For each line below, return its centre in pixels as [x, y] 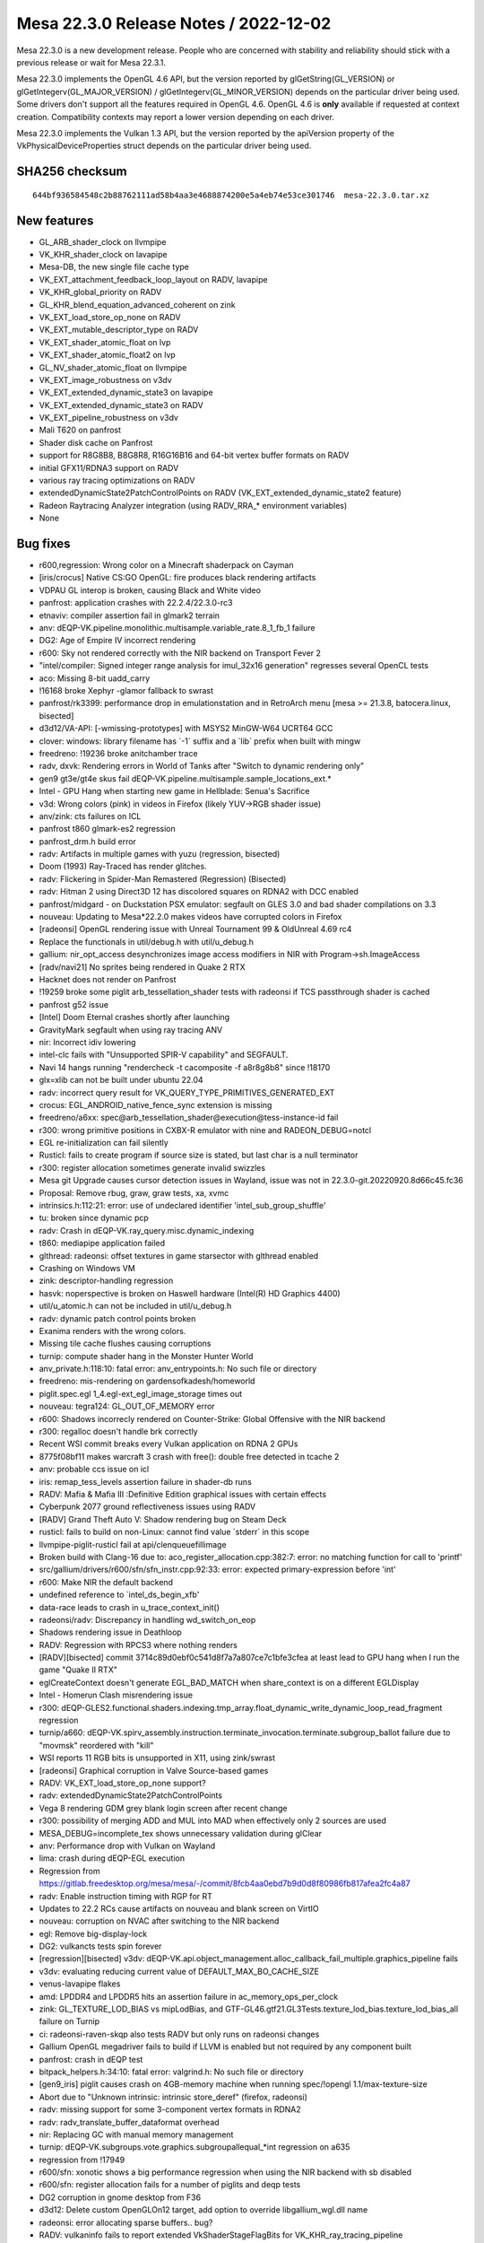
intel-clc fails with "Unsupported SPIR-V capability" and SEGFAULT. [164, 1055]
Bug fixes [43, 544]
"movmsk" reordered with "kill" [96, 1745]
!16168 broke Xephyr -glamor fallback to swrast [126, 690]
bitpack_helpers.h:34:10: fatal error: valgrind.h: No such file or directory [171, 2072]
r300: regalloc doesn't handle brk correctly [118, 1432]
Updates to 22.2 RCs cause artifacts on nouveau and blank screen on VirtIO [179, 1908]
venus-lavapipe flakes [80, 1984]
